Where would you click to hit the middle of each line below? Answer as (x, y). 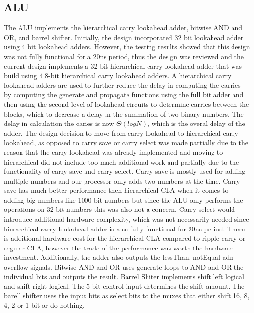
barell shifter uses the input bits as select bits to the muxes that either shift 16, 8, (127, 295)
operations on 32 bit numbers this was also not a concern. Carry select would (120, 209)
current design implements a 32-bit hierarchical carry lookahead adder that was (123, 66)
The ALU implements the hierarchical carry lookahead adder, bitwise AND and (123, 28)
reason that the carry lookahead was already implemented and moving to (114, 152)
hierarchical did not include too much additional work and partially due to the (122, 161)
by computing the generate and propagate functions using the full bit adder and (124, 94)
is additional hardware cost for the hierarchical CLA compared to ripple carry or (125, 238)
